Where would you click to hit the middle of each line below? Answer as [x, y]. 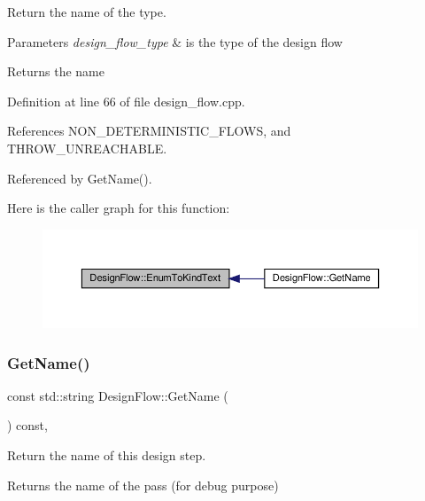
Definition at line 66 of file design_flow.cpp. [126, 101]
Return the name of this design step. [107, 455]
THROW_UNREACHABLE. [87, 148]
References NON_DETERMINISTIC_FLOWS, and [149, 131]
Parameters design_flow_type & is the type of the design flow [175, 41]
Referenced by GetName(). [80, 178]
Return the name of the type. [87, 12]
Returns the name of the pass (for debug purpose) [143, 485]
